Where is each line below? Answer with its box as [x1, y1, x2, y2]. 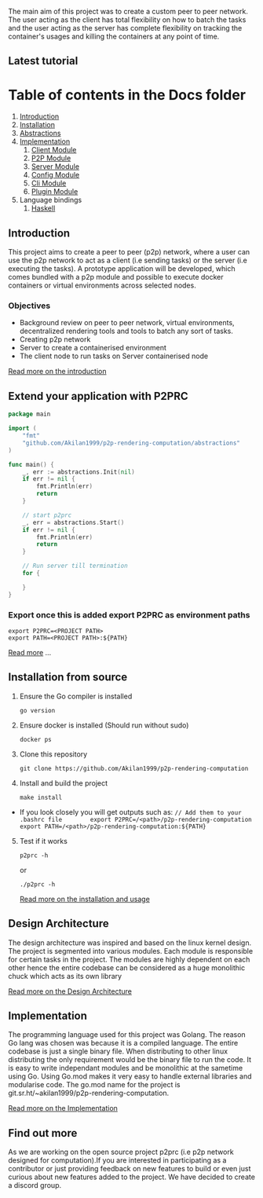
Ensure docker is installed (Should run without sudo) [19, 720, 189, 730]
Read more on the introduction [8, 367, 107, 376]
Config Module [31, 170, 80, 180]
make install [19, 793, 63, 801]
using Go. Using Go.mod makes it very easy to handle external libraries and [8, 1072, 253, 1081]
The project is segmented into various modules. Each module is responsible [8, 946, 254, 955]
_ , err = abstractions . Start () [22, 518, 125, 526]
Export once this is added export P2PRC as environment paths [8, 609, 250, 620]
